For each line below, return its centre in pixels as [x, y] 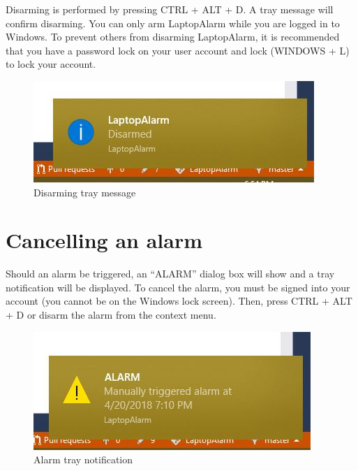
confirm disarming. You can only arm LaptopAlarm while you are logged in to [173, 23]
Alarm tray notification [83, 459]
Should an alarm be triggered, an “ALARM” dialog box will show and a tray [170, 274]
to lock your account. [51, 64]
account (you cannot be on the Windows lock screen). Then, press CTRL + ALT [179, 301]
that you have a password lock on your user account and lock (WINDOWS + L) [178, 50]
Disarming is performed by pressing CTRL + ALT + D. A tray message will [170, 9]
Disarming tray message [85, 192]
